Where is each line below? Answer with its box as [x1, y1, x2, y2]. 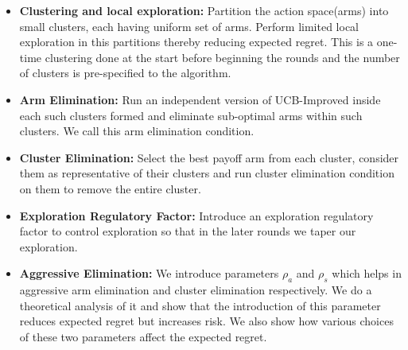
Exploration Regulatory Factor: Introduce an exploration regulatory [19, 207, 374, 224]
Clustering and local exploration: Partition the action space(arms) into [19, 2, 389, 18]
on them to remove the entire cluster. [19, 180, 201, 196]
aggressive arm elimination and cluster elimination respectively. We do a [19, 282, 372, 298]
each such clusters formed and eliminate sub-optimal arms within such [19, 107, 363, 123]
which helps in [332, 265, 402, 282]
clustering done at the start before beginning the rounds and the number [45, 49, 400, 65]
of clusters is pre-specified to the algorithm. [19, 64, 231, 81]
